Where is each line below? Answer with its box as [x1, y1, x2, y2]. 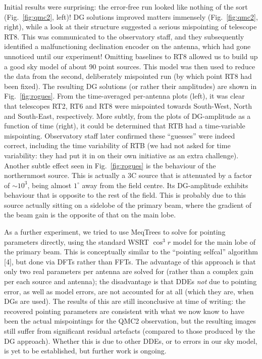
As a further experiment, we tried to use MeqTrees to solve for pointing [4, 227, 226, 237]
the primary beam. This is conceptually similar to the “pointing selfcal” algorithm [4, 246, 258, 257]
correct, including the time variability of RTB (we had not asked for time [4, 140, 231, 151]
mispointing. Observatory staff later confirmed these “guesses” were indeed [4, 130, 235, 141]
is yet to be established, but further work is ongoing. [4, 345, 167, 356]
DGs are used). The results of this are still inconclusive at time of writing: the [4, 296, 246, 306]
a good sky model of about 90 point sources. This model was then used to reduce [4, 61, 255, 71]
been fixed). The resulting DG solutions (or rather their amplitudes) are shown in [4, 80, 257, 91]
